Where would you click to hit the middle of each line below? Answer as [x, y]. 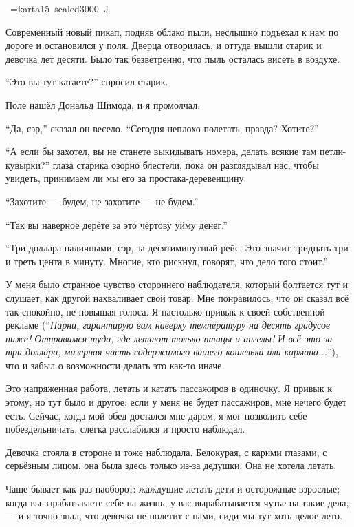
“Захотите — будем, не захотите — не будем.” [102, 201]
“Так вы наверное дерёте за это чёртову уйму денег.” [117, 224]
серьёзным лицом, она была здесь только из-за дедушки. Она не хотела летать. [171, 465]
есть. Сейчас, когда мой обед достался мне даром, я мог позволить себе [156, 415]
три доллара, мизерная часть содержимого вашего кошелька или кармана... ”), [172, 352]
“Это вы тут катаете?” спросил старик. [87, 82]
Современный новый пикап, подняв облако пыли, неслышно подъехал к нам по [172, 31]
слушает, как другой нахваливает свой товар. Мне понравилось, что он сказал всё [177, 297]
